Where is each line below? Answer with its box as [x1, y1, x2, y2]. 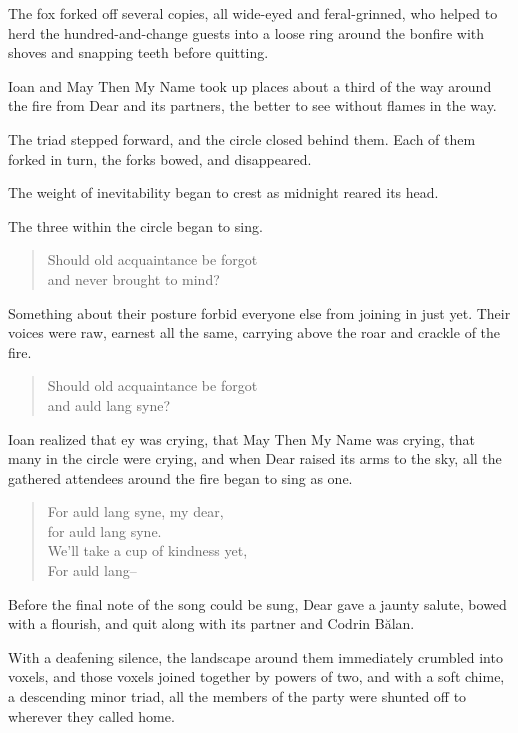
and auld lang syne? [47, 394, 171, 415]
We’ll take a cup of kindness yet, [47, 540, 248, 561]
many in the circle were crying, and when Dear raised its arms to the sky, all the [8, 448, 502, 469]
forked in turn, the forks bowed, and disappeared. [8, 148, 312, 169]
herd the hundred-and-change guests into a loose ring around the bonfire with [8, 22, 485, 43]
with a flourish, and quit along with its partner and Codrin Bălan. [8, 613, 415, 634]
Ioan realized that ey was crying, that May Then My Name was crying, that [8, 428, 475, 449]
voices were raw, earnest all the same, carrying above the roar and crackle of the [8, 322, 501, 343]
